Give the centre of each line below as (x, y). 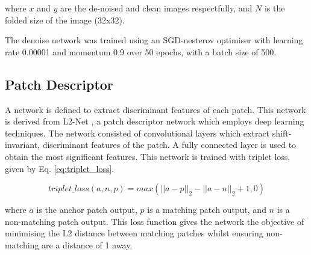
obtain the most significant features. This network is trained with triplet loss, (148, 156)
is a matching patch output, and (207, 210)
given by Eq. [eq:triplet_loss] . (60, 168)
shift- (282, 133)
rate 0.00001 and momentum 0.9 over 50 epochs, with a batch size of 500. (141, 51)
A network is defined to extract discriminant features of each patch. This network (155, 109)
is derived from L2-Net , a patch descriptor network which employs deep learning (155, 121)
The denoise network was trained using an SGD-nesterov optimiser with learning (154, 40)
